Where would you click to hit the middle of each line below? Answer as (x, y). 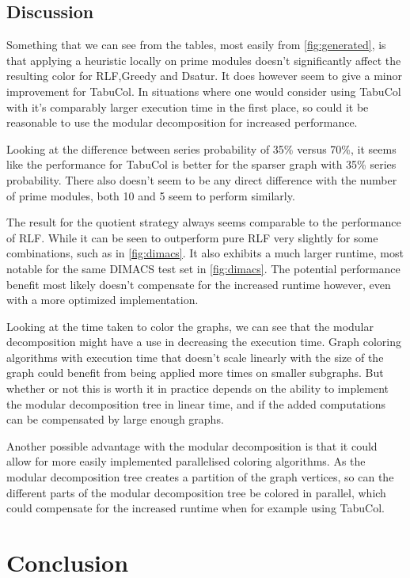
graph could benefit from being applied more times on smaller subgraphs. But (195, 373)
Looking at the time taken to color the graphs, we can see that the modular (190, 326)
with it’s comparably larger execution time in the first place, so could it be (188, 106)
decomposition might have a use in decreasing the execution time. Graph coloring (204, 342)
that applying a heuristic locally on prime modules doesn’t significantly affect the (204, 60)
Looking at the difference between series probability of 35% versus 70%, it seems (201, 148)
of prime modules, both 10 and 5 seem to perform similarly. (151, 195)
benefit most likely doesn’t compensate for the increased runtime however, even (199, 284)
